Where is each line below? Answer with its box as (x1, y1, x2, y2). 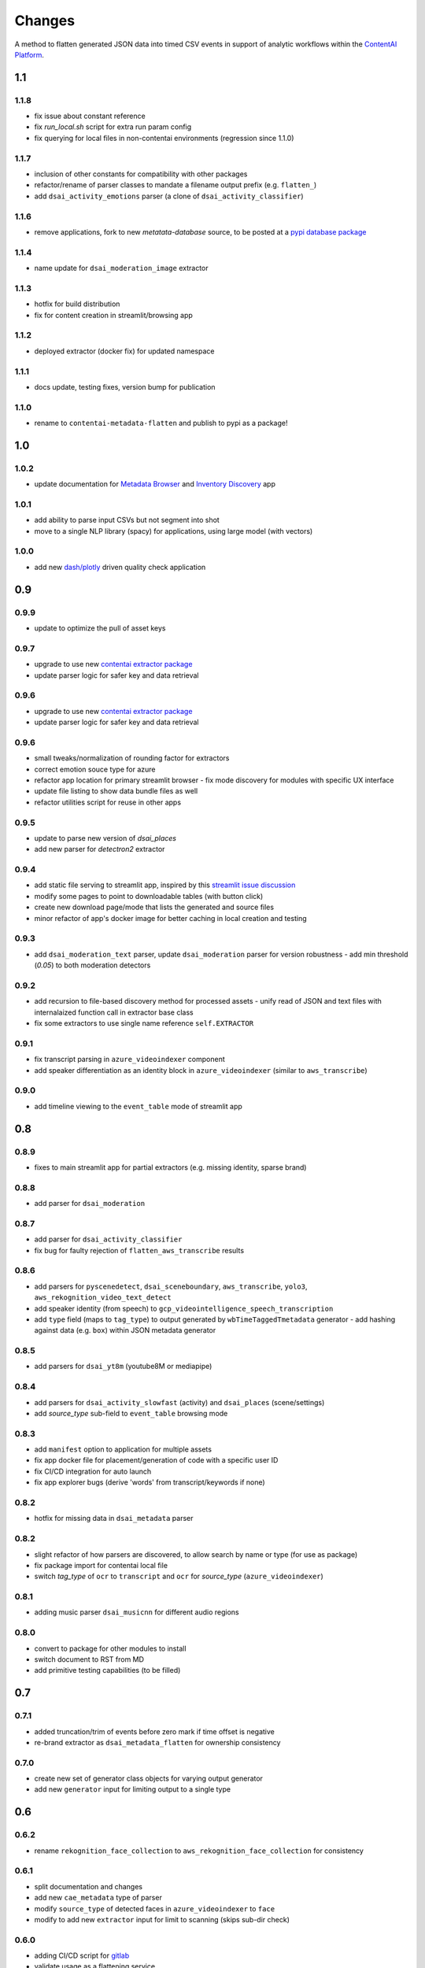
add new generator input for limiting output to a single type (34, 1785, 231, 1794)
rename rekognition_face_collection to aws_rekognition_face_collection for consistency (34, 1846, 364, 1855)
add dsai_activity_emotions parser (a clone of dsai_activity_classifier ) (34, 191, 304, 201)
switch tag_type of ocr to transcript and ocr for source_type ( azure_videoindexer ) (34, 1571, 324, 1581)
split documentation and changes (34, 1881, 143, 1891)
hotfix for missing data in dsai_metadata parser (34, 1514, 194, 1523)
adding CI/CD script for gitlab (34, 1951, 130, 1960)
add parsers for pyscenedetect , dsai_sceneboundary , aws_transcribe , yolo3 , (34, 1282, 308, 1291)
